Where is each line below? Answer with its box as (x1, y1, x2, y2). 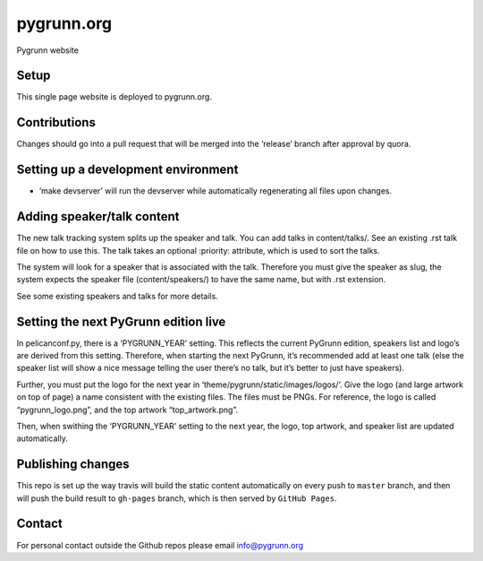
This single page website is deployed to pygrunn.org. (16, 91, 212, 102)
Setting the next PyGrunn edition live (16, 314, 226, 329)
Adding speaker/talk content (16, 209, 180, 224)
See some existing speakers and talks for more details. (16, 290, 218, 301)
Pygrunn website (16, 45, 80, 56)
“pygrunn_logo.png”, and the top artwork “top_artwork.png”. (16, 404, 239, 415)
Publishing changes (16, 457, 130, 472)
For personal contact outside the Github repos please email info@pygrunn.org (16, 539, 304, 550)
